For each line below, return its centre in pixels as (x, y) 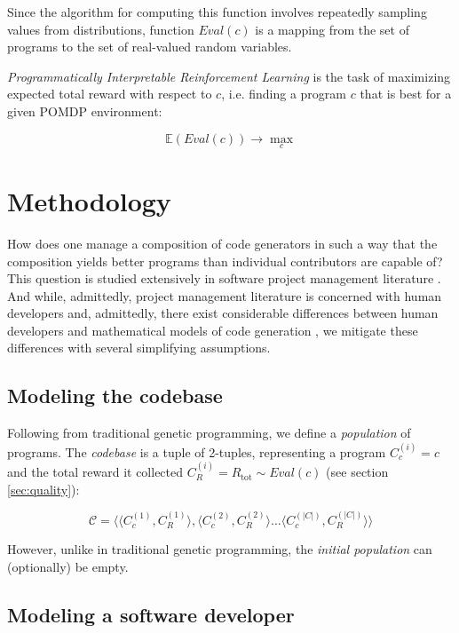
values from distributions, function (101, 29)
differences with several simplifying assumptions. (139, 348)
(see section (357, 472)
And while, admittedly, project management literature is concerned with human (225, 295)
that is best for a (406, 94)
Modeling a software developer (151, 615)
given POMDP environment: (85, 111)
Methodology (89, 200)
